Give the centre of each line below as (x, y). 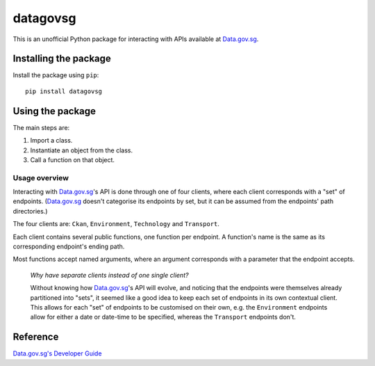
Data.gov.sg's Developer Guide (57, 353)
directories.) (30, 211)
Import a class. (51, 141)
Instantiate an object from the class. (82, 150)
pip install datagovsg (64, 91)
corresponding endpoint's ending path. (69, 246)
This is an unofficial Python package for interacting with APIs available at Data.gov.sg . (136, 39)
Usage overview (41, 177)
